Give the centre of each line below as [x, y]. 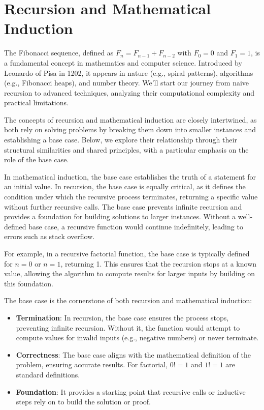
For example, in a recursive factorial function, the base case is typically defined [127, 253]
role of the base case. [37, 159]
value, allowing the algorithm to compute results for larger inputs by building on [129, 273]
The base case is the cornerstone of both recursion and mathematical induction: [128, 300]
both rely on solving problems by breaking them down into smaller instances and [130, 129]
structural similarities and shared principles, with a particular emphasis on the [126, 149]
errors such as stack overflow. [49, 236]
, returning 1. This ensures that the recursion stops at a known [159, 263]
